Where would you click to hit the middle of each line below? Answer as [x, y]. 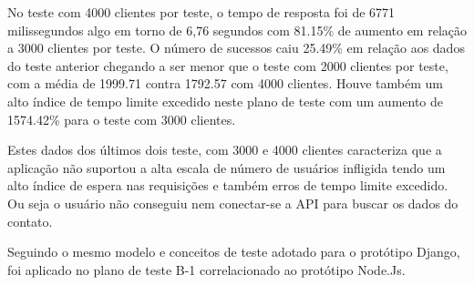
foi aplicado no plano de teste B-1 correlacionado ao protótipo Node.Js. [206, 269]
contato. [30, 221]
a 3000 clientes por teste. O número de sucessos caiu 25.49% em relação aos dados [236, 48]
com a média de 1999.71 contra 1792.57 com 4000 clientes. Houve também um [225, 83]
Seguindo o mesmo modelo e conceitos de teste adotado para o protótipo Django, [234, 252]
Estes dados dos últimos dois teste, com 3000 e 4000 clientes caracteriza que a [225, 150]
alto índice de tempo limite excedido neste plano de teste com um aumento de [226, 101]
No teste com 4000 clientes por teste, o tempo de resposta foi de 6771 [201, 12]
